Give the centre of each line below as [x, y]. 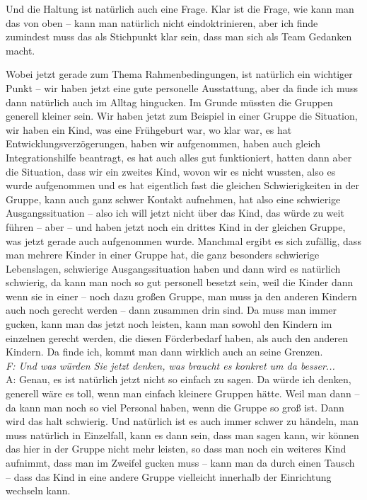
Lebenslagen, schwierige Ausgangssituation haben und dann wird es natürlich [173, 268]
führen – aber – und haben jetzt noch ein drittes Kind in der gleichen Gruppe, [176, 226]
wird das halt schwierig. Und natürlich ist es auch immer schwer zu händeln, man [182, 421]
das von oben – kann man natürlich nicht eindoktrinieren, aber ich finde [162, 22]
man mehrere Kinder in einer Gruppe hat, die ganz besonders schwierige [163, 255]
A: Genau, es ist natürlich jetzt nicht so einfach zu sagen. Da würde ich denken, [179, 379]
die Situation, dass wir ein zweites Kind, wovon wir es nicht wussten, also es [171, 171]
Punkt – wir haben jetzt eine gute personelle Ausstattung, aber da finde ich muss [182, 87]
